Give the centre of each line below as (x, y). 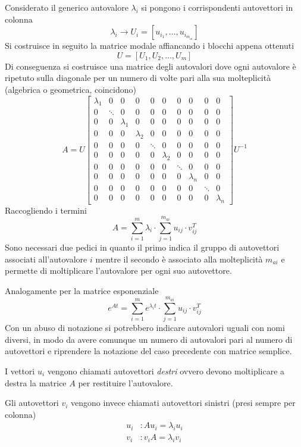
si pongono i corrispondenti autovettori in (217, 7)
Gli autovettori (32, 403)
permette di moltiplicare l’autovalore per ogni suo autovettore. (118, 271)
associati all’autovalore (46, 259)
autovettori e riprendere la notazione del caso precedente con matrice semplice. (148, 351)
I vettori (20, 371)
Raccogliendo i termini (46, 210)
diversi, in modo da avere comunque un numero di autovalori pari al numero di (149, 339)
